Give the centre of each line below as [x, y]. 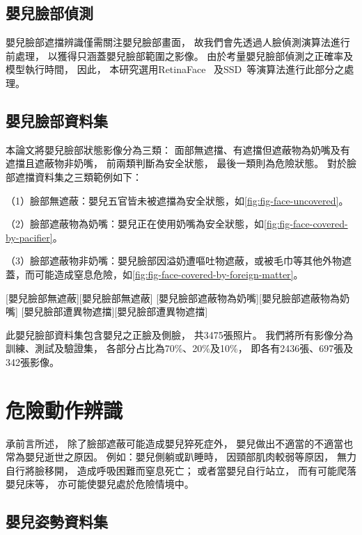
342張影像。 [32, 361]
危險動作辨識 [64, 409]
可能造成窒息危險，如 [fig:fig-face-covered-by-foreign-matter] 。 [169, 274]
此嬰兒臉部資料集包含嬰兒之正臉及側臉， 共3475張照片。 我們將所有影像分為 [180, 334]
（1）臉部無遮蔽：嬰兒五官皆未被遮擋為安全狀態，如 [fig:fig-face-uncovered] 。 [177, 200]
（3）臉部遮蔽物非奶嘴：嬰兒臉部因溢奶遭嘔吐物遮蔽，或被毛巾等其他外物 [174, 261]
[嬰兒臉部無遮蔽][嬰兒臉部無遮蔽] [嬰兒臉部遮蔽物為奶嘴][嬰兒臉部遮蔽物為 [173, 297]
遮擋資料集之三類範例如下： [78, 176]
